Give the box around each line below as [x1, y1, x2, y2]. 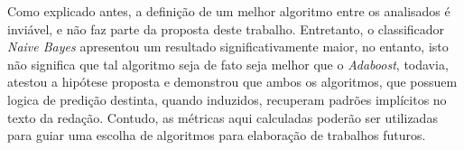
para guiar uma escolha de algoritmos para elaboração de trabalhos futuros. [7, 126, 426, 145]
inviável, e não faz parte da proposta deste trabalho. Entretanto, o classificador [7, 19, 445, 38]
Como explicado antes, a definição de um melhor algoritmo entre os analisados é [7, 2, 450, 20]
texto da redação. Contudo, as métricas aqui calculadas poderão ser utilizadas [7, 108, 438, 127]
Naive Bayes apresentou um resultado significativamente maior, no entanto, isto [7, 37, 449, 56]
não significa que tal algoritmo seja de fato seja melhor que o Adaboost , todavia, [7, 54, 449, 73]
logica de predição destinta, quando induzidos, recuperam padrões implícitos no [7, 89, 447, 108]
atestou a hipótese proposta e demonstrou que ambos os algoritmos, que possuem [7, 72, 458, 91]
